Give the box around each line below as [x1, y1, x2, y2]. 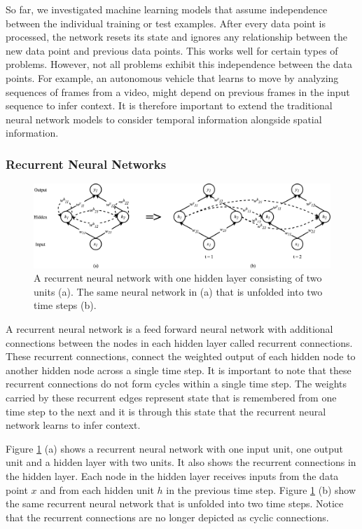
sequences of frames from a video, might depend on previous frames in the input [6, 84, 350, 99]
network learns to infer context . [6, 418, 141, 432]
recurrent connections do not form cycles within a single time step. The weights [6, 376, 347, 391]
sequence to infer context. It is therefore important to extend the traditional [6, 98, 333, 113]
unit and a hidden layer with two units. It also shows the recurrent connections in [6, 455, 356, 469]
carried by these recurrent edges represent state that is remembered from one [6, 390, 337, 404]
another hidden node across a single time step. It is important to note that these [6, 362, 351, 377]
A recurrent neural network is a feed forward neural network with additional [6, 322, 333, 336]
